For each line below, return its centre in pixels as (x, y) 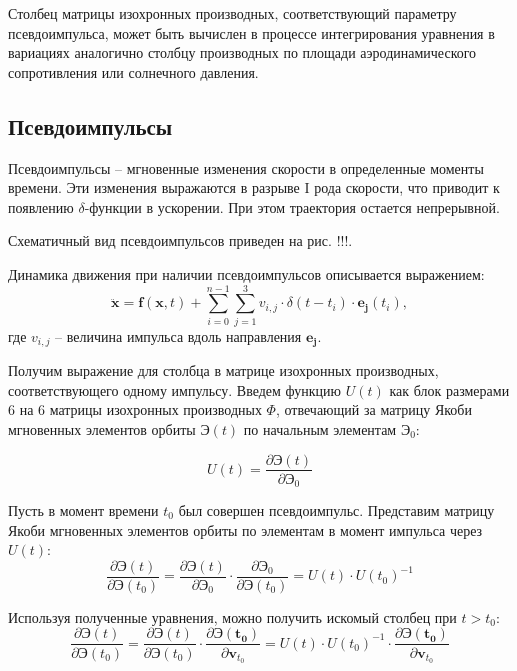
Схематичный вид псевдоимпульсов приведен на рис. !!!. (180, 240)
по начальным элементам (320, 428)
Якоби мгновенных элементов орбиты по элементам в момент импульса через (245, 529)
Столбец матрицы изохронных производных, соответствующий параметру (232, 13)
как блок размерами (449, 389)
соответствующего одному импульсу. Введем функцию (175, 389)
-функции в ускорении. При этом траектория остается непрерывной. (292, 206)
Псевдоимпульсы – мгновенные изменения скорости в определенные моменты (246, 167)
